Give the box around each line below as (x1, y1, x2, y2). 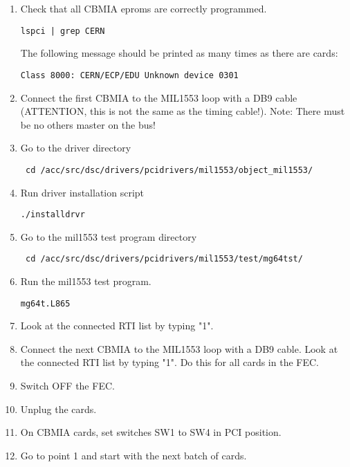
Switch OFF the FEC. (20, 378, 115, 393)
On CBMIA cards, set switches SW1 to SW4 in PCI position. (20, 425, 282, 439)
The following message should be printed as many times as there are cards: (20, 46, 338, 60)
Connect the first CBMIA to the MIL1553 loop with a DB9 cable (20, 90, 297, 104)
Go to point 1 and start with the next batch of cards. (20, 448, 247, 462)
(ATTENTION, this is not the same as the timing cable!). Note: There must (20, 104, 345, 118)
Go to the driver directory (20, 140, 131, 155)
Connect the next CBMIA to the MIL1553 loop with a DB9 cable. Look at (20, 341, 338, 356)
